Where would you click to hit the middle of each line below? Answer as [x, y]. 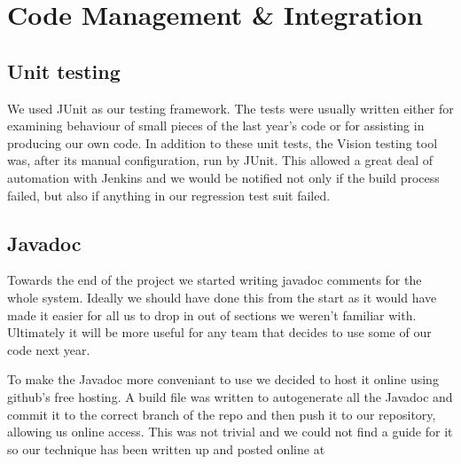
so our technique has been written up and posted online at [166, 448]
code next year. [49, 349]
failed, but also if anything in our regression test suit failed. [169, 195]
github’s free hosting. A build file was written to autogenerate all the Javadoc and [230, 396]
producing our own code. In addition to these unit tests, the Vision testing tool [223, 142]
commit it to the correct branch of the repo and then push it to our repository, [222, 414]
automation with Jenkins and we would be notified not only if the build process [223, 177]
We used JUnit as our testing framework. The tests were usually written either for [230, 108]
